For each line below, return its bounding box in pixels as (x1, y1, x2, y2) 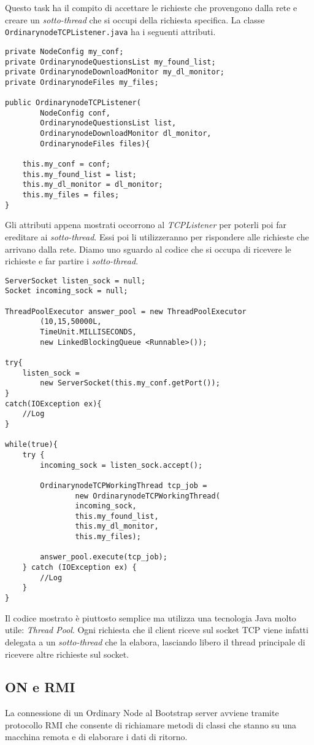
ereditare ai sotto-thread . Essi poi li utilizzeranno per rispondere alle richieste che (5, 230, 309, 243)
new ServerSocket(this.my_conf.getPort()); (40, 379, 220, 388)
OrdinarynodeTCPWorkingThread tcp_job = (40, 481, 207, 490)
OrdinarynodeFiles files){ (40, 139, 150, 148)
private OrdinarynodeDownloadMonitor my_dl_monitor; (5, 68, 224, 77)
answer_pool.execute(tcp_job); (40, 553, 167, 562)
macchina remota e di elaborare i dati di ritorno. (5, 730, 188, 743)
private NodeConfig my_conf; (5, 47, 124, 56)
